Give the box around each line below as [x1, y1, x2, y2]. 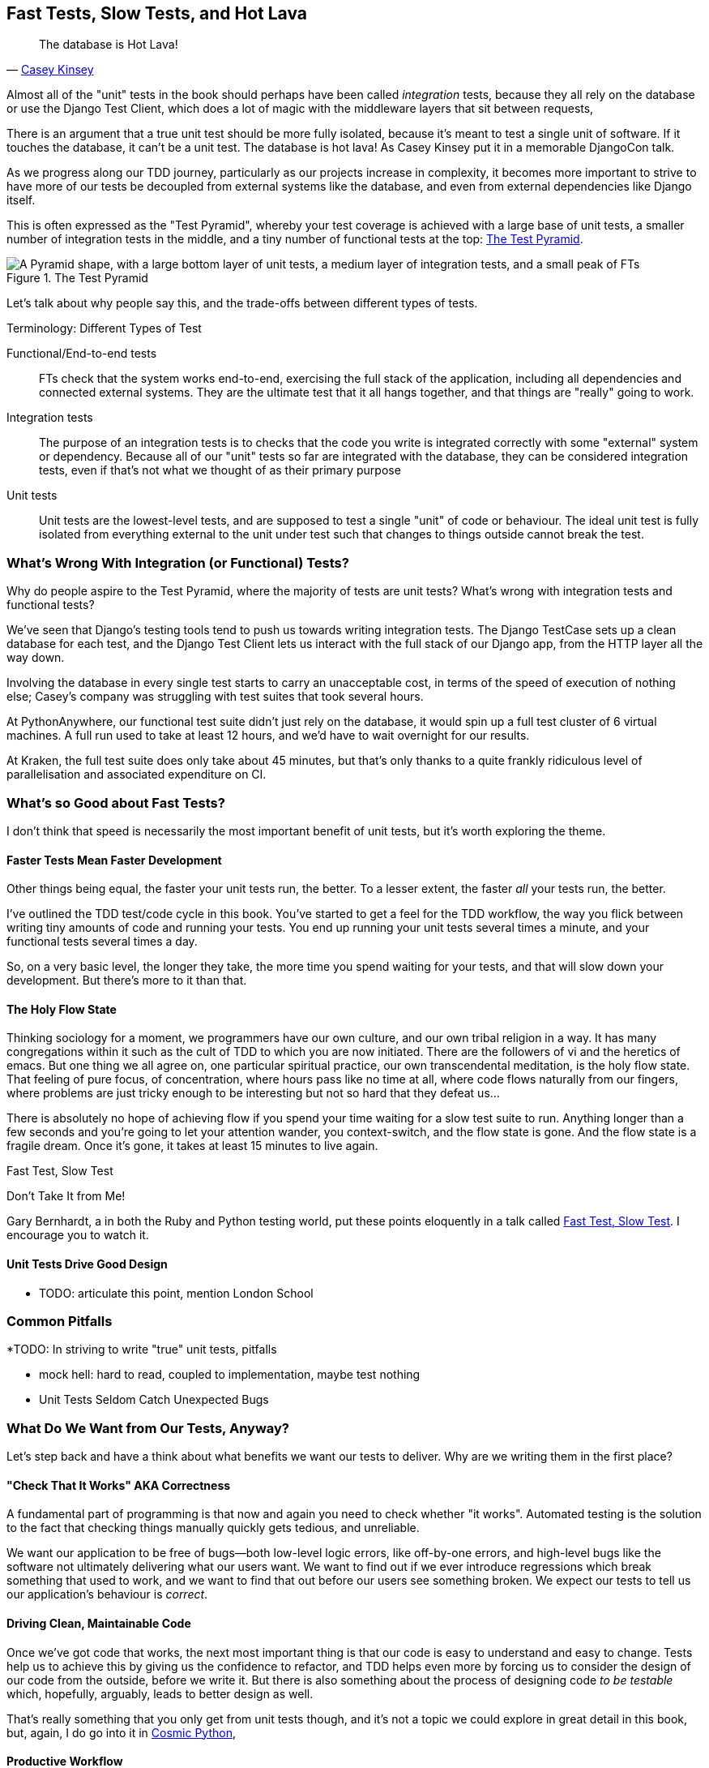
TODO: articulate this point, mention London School [39, 1285, 314, 1300]
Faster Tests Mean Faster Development [6, 852, 222, 867]
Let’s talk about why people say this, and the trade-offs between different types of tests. [6, 296, 478, 311]
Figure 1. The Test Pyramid [6, 271, 148, 285]
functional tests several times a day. [6, 934, 198, 949]
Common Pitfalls [6, 1312, 113, 1329]
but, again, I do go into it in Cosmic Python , [6, 1725, 236, 1740]
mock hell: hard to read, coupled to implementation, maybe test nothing [39, 1367, 421, 1382]
